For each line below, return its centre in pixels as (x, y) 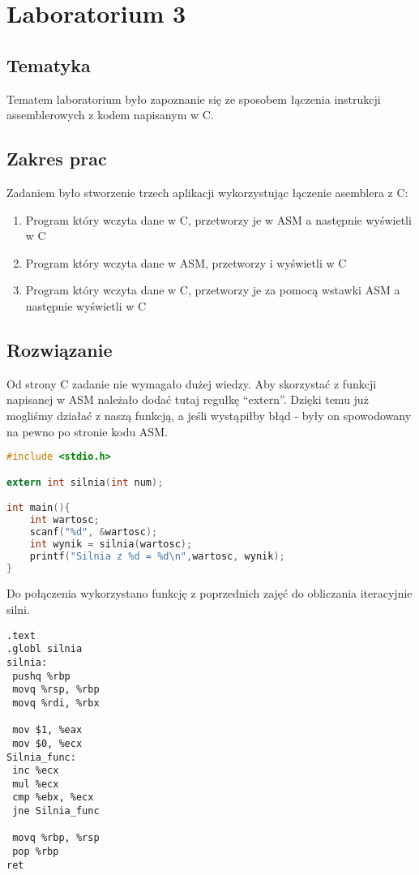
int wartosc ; (64, 520)
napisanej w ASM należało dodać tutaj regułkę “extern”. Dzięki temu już (188, 399)
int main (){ (38, 508)
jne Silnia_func (56, 811)
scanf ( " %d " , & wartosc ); (94, 532)
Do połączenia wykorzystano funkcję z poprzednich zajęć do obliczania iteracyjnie (209, 593)
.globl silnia (45, 649)
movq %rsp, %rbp (56, 690)
